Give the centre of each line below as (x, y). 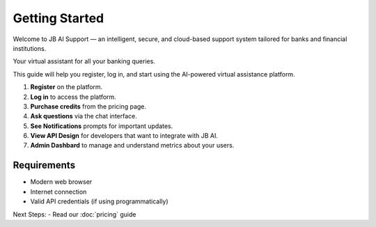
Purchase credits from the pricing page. (88, 106)
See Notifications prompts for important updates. (102, 126)
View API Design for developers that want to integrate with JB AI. (124, 136)
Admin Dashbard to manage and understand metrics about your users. (132, 146)
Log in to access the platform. (73, 97)
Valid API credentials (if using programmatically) (99, 201)
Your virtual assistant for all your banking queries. (84, 61)
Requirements (44, 165)
